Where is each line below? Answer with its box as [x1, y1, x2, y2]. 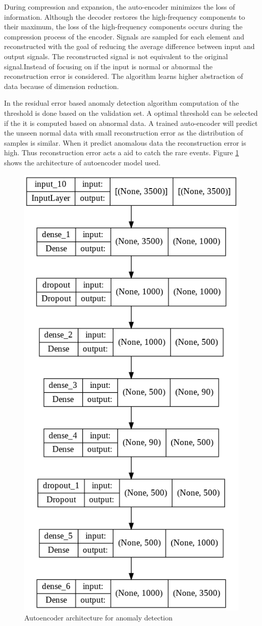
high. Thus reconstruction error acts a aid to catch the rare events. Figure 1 [4, 147, 239, 158]
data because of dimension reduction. [4, 80, 119, 91]
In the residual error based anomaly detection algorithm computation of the [4, 98, 239, 108]
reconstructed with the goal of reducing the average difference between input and [4, 41, 255, 52]
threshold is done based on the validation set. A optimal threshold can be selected [4, 107, 258, 118]
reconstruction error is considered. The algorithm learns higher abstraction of [4, 71, 243, 81]
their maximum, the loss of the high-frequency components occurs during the [4, 21, 243, 32]
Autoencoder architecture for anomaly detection [24, 612, 173, 622]
